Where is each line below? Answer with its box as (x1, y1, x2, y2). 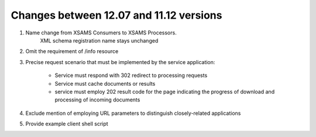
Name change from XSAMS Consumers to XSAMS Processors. (25, 29, 177, 36)
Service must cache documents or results (54, 80, 156, 87)
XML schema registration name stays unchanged (40, 37, 159, 44)
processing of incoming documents (54, 96, 140, 103)
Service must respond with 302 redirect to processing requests (54, 72, 208, 79)
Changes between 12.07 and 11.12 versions (11, 9, 222, 22)
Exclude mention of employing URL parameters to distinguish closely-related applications (25, 110, 241, 117)
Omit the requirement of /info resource (25, 48, 119, 55)
